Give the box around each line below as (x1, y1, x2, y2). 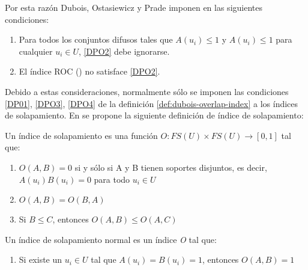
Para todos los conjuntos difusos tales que (19, 33, 173, 46)
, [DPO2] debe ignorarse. (78, 44, 170, 57)
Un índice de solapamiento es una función (5, 129, 158, 141)
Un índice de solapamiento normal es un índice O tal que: (5, 233, 217, 245)
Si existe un (19, 253, 62, 266)
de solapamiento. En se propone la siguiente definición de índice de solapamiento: (5, 109, 304, 121)
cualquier (19, 44, 53, 57)
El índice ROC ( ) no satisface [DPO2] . (19, 65, 160, 78)
